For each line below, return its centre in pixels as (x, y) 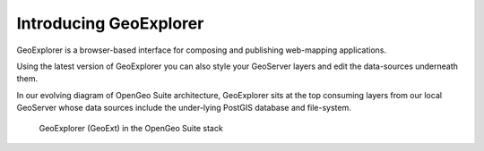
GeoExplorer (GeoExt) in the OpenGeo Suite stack (131, 128)
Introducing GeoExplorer (110, 23)
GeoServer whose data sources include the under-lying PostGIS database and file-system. (184, 108)
